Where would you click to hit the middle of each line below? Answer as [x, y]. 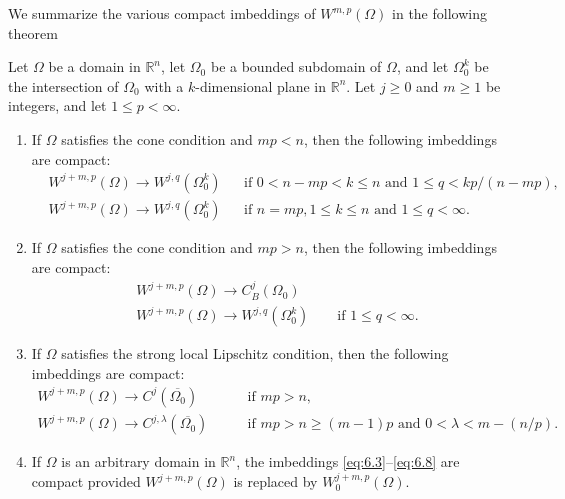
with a [164, 85]
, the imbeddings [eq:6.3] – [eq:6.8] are [348, 461]
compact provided [86, 481]
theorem [33, 32]
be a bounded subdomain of [296, 66]
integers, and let [57, 105]
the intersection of [63, 85]
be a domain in [94, 66]
